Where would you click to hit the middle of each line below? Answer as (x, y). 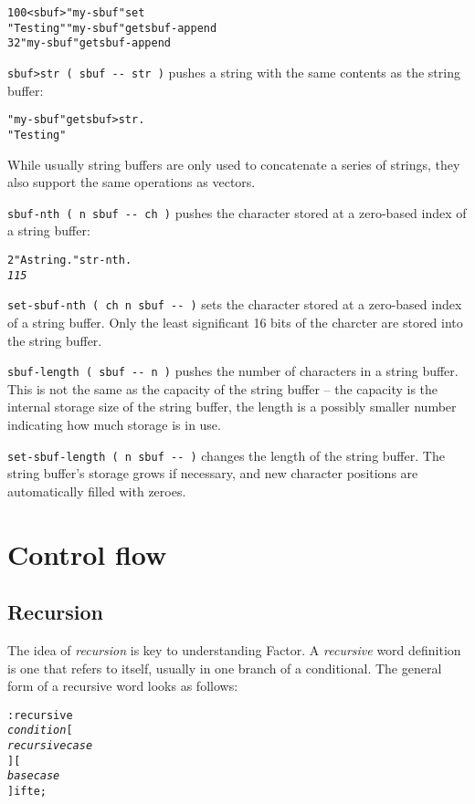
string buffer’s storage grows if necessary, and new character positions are (213, 473)
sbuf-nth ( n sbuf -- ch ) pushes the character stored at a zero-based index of (237, 212)
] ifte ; (27, 792)
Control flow (87, 553)
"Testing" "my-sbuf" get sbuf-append (112, 28)
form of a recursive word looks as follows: (123, 686)
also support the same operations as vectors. (132, 182)
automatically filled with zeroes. (97, 491)
